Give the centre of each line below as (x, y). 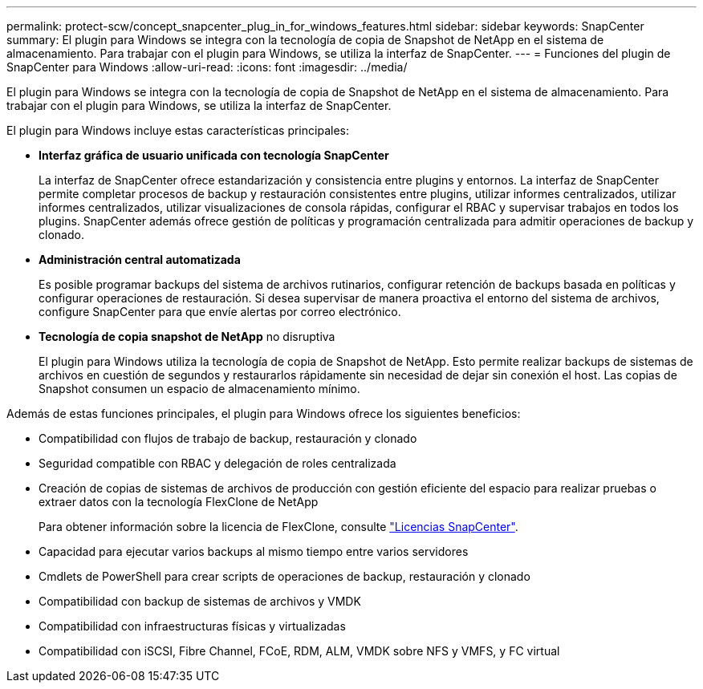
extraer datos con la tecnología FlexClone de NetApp (179, 502)
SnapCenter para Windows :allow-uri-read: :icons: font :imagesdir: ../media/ (207, 67)
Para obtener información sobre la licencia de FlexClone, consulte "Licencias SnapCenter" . (278, 527)
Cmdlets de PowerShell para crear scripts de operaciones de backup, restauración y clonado (284, 576)
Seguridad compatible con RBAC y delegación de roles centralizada (217, 463)
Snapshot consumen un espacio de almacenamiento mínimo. (199, 389)
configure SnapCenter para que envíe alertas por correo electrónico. (220, 312)
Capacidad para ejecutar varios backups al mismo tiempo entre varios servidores (254, 551)
